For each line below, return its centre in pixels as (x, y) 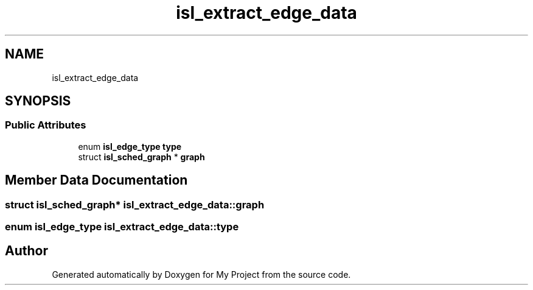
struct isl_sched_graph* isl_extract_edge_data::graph (135, 204)
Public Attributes (46, 125)
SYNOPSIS (38, 101)
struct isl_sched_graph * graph (141, 157)
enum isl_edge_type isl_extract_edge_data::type (122, 227)
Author (26, 251)
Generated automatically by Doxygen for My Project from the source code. (201, 274)
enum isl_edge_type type (130, 146)
